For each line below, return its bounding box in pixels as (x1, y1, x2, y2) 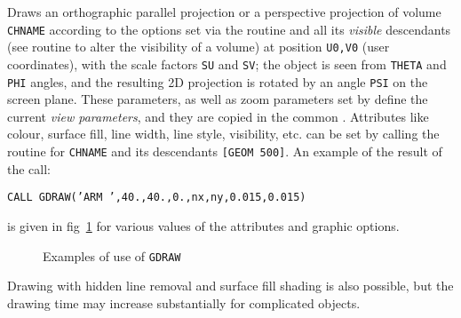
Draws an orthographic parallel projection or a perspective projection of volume (7, 3, 441, 20)
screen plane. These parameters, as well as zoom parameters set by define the (7, 90, 428, 108)
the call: (7, 159, 51, 178)
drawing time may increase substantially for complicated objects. (7, 293, 361, 312)
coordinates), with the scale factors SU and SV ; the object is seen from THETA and (7, 54, 447, 73)
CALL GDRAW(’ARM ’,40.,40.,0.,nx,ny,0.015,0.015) (7, 191, 306, 204)
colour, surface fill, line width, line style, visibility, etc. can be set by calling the (7, 124, 440, 143)
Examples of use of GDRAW (43, 246, 181, 265)
